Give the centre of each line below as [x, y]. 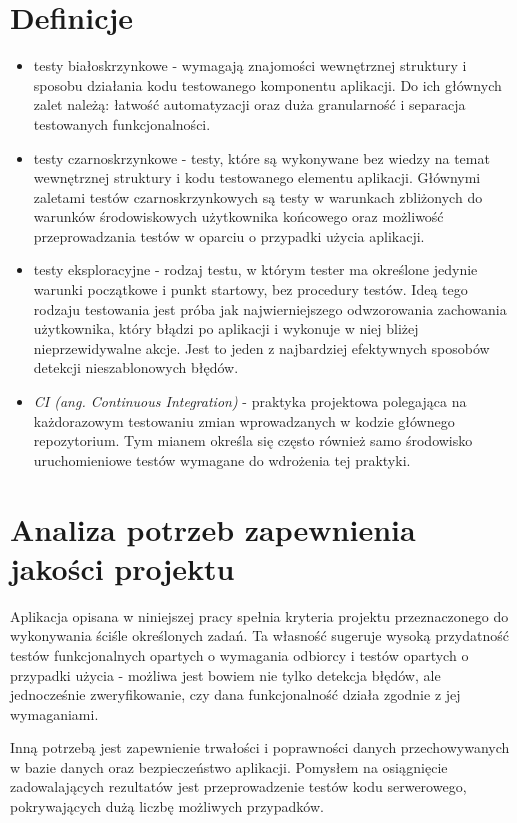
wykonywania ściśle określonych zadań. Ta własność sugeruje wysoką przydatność [259, 635]
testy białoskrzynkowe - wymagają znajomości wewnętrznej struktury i [250, 65]
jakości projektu [122, 567]
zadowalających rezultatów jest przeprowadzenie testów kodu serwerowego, [238, 786]
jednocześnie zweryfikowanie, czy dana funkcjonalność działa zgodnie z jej [235, 694]
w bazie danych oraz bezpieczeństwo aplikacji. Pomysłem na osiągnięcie [229, 766]
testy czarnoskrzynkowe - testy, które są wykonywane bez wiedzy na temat [261, 157]
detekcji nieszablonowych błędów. [136, 367]
